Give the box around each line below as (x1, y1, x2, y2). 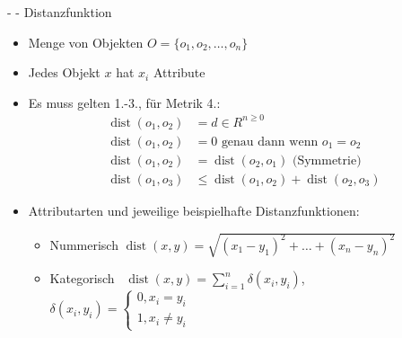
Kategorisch (49, 269, 115, 288)
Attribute (153, 63, 205, 82)
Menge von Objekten (28, 32, 144, 51)
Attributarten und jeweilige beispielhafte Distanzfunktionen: (28, 201, 360, 219)
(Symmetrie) (292, 154, 362, 167)
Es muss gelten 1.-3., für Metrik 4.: (28, 93, 221, 111)
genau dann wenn (221, 135, 319, 148)
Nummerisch (49, 235, 118, 253)
